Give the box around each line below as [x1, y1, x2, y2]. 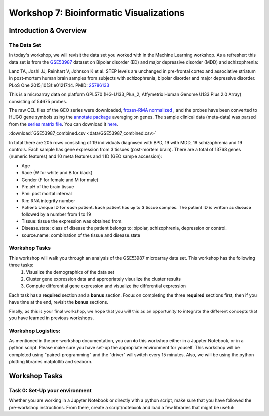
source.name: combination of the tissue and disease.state [21, 232, 140, 238]
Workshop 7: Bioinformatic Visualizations [9, 7, 185, 18]
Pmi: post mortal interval [21, 191, 72, 197]
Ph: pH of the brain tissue [21, 183, 74, 189]
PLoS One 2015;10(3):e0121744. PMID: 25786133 [9, 82, 110, 88]
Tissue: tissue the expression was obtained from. [21, 218, 123, 224]
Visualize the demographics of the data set [26, 269, 115, 275]
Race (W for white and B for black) [21, 170, 93, 176]
